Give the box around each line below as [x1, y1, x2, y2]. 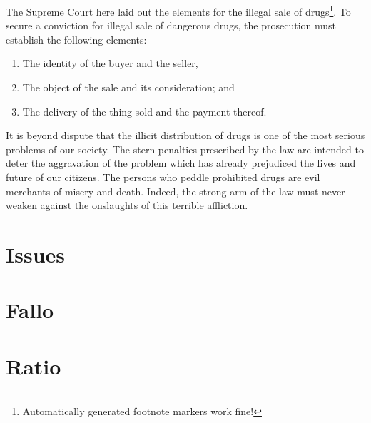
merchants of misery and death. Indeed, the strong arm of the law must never [6, 183, 345, 198]
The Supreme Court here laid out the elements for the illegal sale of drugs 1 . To [6, 2, 351, 19]
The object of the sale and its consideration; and [22, 80, 235, 95]
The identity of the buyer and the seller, [22, 56, 198, 71]
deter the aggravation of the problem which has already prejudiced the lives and [6, 156, 356, 170]
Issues [6, 239, 65, 268]
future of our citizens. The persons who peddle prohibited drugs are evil [6, 170, 320, 184]
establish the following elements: [6, 31, 147, 46]
